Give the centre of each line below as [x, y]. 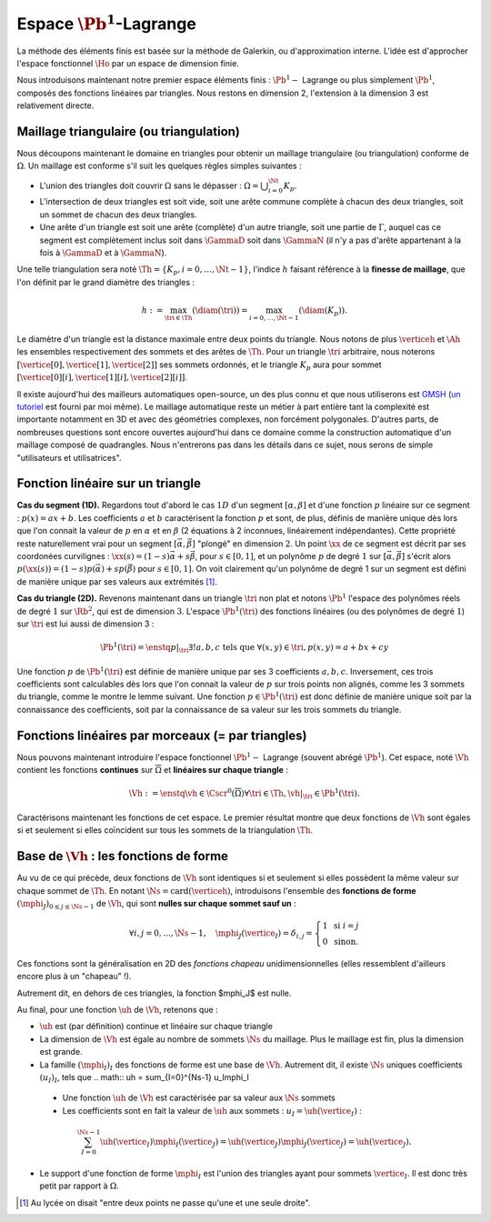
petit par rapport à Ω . [80, 1186]
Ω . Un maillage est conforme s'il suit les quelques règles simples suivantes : [159, 166]
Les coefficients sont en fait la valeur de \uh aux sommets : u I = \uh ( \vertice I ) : [212, 1112]
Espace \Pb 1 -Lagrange [107, 22]
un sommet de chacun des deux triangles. [118, 215]
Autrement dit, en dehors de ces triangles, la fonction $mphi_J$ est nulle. [154, 993]
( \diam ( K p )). [323, 311]
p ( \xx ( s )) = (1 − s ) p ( [56, 569]
